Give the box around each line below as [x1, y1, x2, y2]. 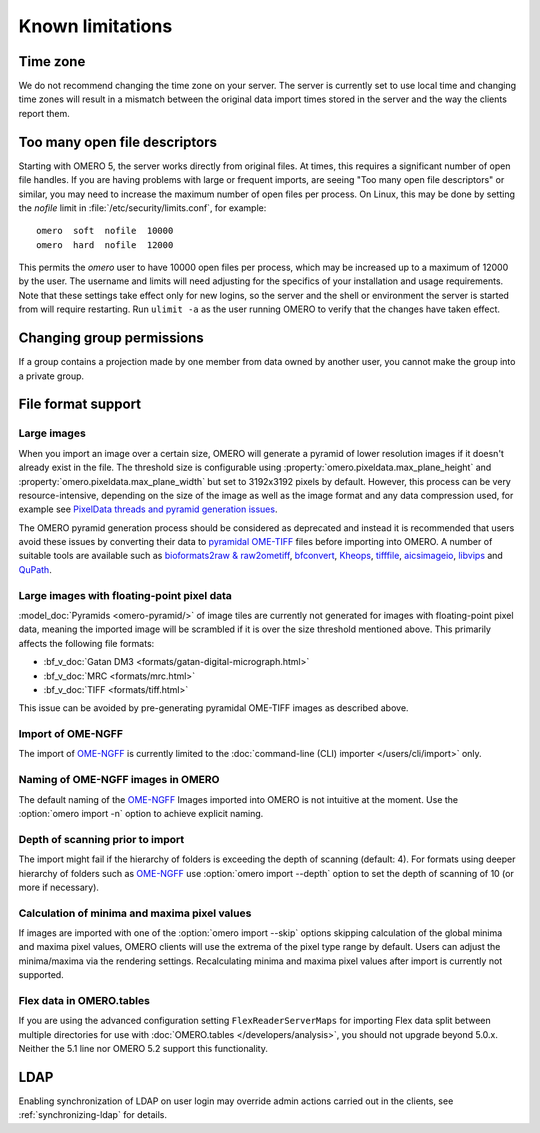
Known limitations [18, 15, 173, 37]
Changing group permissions [18, 330, 204, 347]
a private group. [18, 370, 85, 382]
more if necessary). [18, 881, 100, 893]
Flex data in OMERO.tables [18, 994, 150, 1007]
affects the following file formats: [18, 637, 155, 649]
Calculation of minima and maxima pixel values [18, 906, 252, 920]
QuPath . [18, 563, 52, 575]
